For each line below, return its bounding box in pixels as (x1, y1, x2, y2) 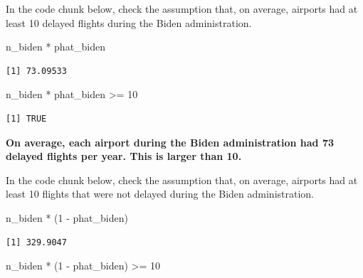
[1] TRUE (6, 113, 47, 124)
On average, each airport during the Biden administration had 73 (6, 134, 335, 149)
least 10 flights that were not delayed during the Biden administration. (6, 186, 315, 201)
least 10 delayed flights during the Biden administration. (6, 15, 252, 30)
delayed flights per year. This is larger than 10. (6, 149, 242, 164)
